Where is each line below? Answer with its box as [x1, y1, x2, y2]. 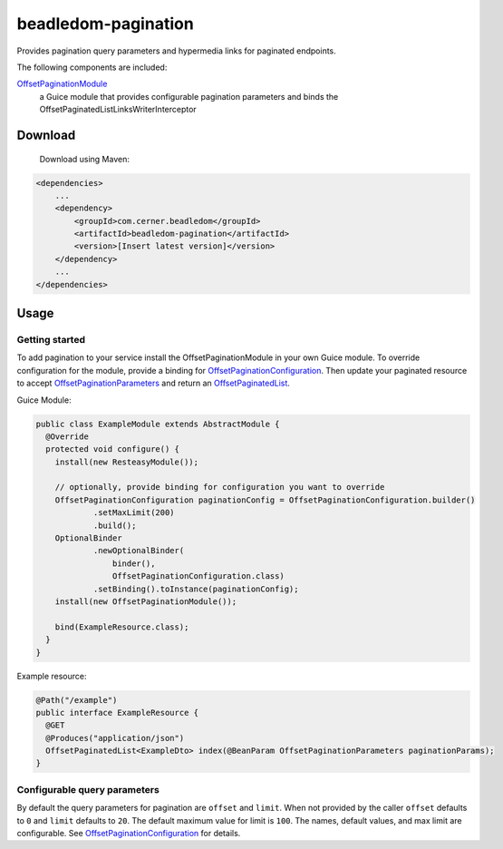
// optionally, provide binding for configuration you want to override [54, 482, 385, 493]
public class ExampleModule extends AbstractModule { [35, 418, 280, 429]
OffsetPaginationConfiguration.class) [111, 571, 285, 581]
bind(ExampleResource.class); [54, 621, 189, 632]
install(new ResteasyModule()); [54, 456, 199, 467]
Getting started [16, 334, 86, 346]
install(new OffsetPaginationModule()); [54, 597, 237, 607]
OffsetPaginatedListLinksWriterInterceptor [39, 104, 197, 115]
